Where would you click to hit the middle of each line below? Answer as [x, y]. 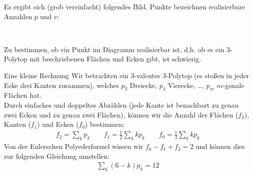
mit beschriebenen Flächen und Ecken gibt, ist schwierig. [115, 59]
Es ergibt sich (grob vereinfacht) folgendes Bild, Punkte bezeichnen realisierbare [125, 6]
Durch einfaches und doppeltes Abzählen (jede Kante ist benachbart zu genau [121, 104]
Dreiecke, [143, 85]
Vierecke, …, [186, 85]
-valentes [147, 75]
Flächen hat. [23, 95]
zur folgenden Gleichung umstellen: [57, 156]
